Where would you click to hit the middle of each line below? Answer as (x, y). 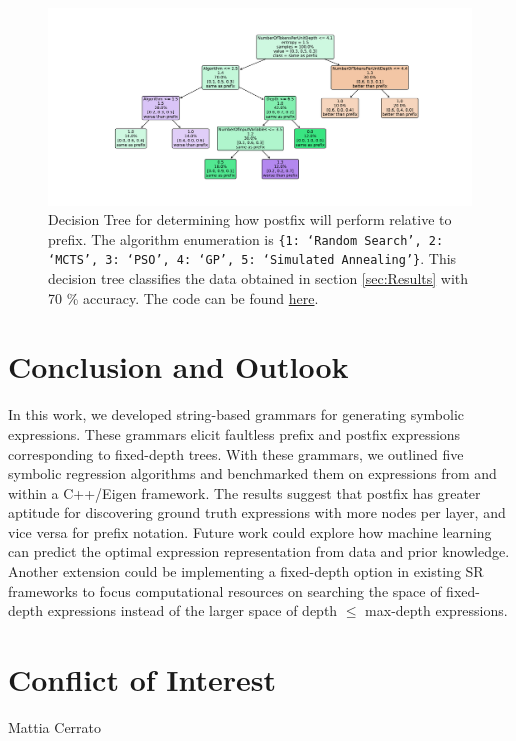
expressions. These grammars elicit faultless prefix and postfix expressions (234, 433)
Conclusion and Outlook (178, 366)
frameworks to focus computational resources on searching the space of (225, 590)
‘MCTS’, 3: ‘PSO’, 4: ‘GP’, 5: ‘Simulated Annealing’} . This (252, 258)
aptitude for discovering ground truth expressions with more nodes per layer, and (257, 512)
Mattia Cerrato (55, 726)
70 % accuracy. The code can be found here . (183, 297)
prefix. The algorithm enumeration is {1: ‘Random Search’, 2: (246, 238)
